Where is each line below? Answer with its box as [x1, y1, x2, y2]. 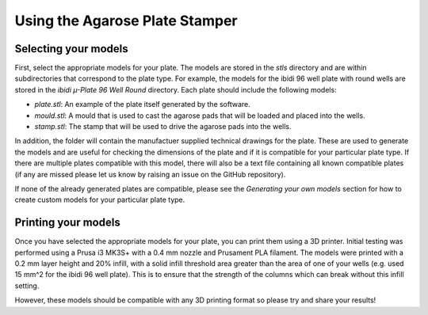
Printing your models [14, 216, 120, 230]
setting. [14, 281, 40, 290]
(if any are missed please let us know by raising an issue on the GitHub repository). [14, 169, 286, 179]
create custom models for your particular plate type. [14, 195, 185, 205]
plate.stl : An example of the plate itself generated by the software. [34, 100, 251, 109]
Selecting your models [14, 42, 128, 55]
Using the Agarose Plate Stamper [14, 12, 238, 29]
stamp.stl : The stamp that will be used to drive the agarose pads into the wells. [34, 122, 292, 131]
